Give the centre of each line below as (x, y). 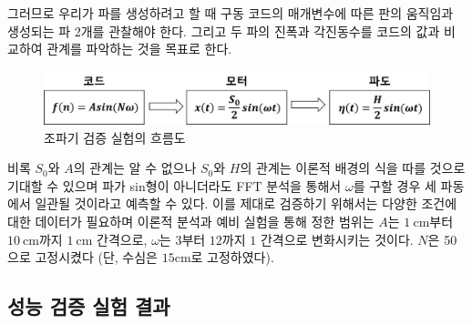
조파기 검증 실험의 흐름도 (115, 137)
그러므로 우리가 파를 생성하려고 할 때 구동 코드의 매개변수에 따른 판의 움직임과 (231, 13)
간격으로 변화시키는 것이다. (337, 239)
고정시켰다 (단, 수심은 (97, 257)
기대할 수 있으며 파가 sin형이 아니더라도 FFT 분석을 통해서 (174, 185)
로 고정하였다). (232, 257)
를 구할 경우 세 (395, 185)
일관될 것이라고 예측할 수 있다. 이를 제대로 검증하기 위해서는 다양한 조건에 (246, 203)
